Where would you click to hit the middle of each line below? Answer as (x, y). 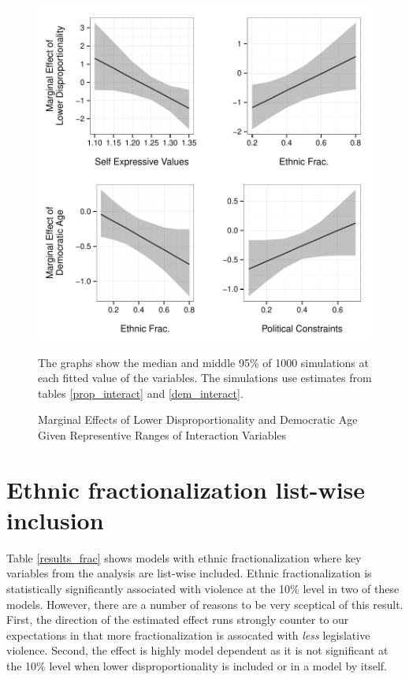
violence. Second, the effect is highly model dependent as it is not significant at (197, 650)
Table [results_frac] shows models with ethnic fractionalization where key (184, 557)
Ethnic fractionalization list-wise (186, 489)
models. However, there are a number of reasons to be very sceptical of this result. (205, 604)
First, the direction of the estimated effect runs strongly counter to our (178, 620)
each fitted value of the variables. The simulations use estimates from (205, 378)
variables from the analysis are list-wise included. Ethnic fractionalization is (189, 573)
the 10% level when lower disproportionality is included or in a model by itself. (197, 666)
